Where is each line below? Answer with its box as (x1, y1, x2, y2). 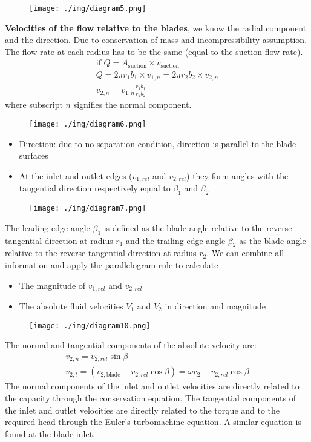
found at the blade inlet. (5, 427, 95, 440)
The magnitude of (19, 279, 86, 291)
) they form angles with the (186, 169, 289, 182)
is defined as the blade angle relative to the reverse (103, 221, 292, 234)
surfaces (19, 149, 48, 162)
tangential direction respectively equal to (19, 182, 171, 194)
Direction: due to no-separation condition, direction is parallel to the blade (19, 137, 296, 150)
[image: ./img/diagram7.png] (29, 204, 146, 213)
